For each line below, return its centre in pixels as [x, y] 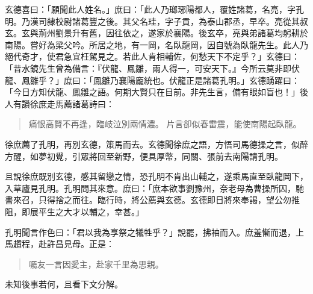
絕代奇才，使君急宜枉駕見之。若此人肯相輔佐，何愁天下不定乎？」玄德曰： [152, 56]
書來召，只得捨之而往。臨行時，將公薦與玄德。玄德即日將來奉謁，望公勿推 [152, 200]
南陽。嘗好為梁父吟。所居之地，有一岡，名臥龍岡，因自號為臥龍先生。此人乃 [156, 44]
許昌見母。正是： [80, 244]
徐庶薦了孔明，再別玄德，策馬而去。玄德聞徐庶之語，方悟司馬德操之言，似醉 [156, 144]
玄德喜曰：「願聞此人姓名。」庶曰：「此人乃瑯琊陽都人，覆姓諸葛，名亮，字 [150, 9]
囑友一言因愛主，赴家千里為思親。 [96, 264]
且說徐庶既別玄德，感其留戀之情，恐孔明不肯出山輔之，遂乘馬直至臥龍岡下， [156, 176]
